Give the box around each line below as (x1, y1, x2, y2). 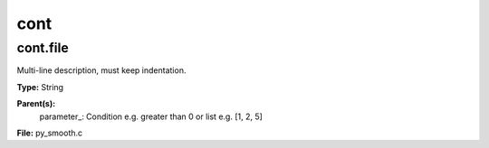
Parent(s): (16, 98, 56, 109)
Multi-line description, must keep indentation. (16, 65, 187, 76)
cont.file (16, 40, 70, 56)
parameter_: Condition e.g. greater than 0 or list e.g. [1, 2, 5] (39, 111, 263, 122)
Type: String (16, 81, 63, 92)
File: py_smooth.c (16, 127, 83, 138)
